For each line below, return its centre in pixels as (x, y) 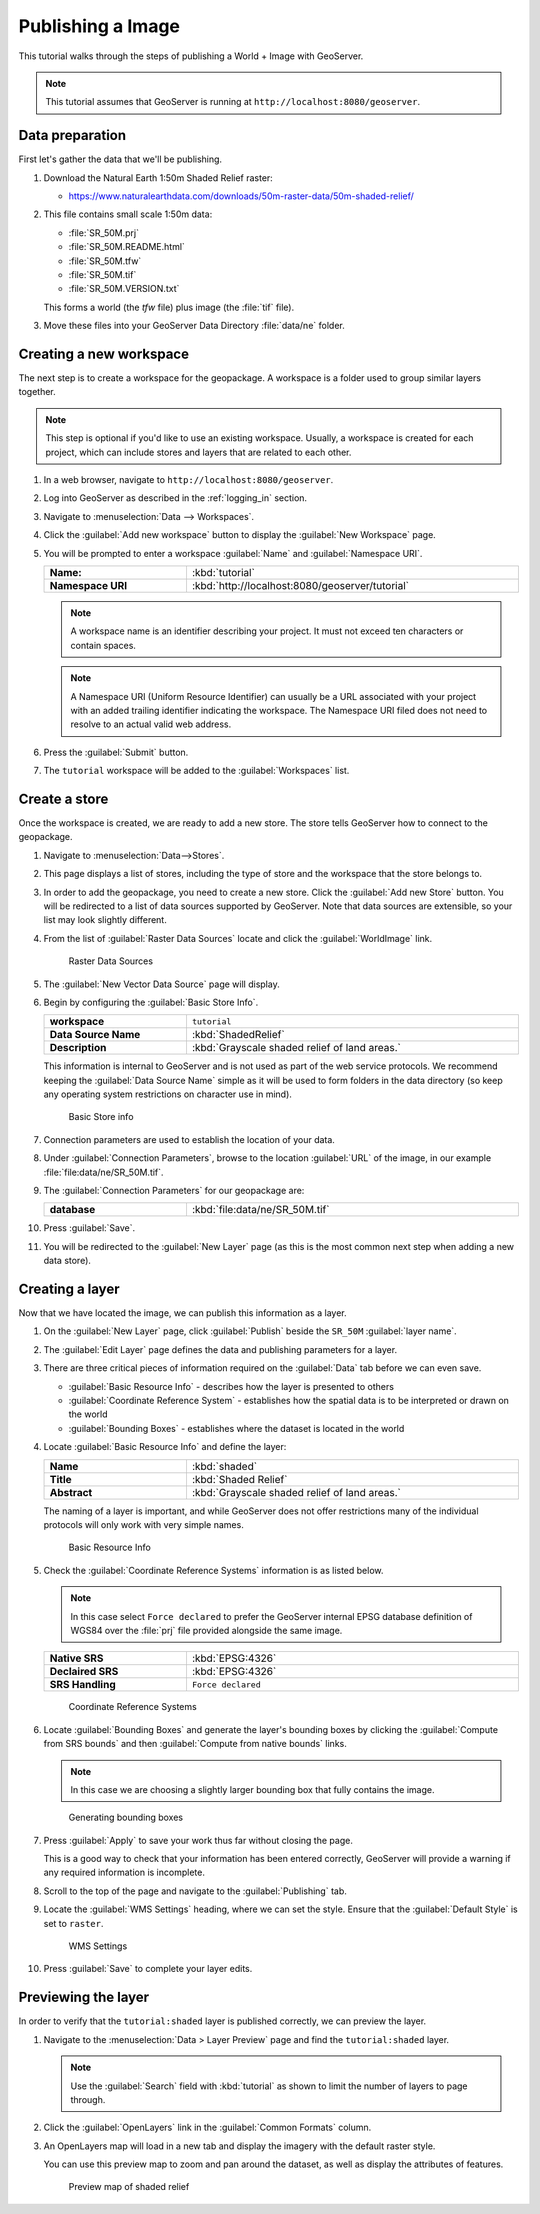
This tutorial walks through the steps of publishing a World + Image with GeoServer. (191, 56)
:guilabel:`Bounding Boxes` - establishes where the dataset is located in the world (236, 1428)
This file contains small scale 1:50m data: (128, 214)
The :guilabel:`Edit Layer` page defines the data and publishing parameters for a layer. (220, 1349)
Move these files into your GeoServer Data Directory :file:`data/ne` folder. (194, 326)
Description (78, 1048)
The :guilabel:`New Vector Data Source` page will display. (161, 984)
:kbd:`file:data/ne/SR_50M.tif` (260, 1210)
